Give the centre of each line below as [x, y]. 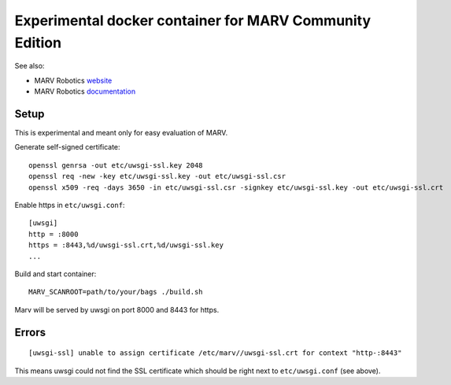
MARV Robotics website [73, 80]
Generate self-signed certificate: [68, 147]
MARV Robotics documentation [85, 91]
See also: [30, 66]
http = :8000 [54, 234]
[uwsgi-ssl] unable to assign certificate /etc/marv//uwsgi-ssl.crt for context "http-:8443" [215, 353]
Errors [30, 332]
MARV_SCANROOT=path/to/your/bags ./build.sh [116, 292]
